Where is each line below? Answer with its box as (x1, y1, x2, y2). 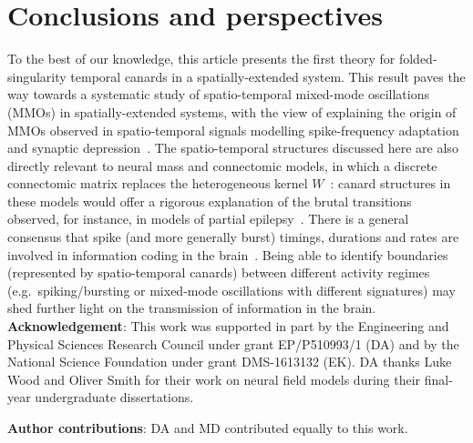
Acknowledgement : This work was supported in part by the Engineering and (7, 317, 449, 336)
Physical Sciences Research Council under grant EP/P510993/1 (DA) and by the (7, 334, 459, 353)
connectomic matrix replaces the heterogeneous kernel (7, 174, 308, 193)
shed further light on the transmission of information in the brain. (7, 298, 376, 317)
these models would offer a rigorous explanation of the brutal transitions (7, 191, 412, 210)
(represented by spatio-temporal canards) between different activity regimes (7, 263, 430, 282)
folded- (398, 49, 437, 68)
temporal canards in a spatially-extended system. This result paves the (70, 66, 466, 86)
